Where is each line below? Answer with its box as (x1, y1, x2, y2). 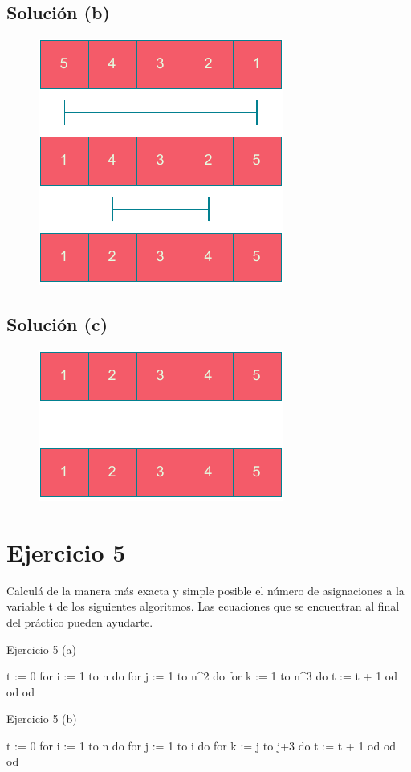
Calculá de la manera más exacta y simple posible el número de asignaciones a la (6, 582, 405, 598)
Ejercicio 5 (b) (6, 710, 77, 727)
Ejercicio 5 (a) (6, 640, 76, 657)
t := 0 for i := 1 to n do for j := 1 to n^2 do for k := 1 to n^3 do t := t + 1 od (6, 668, 398, 684)
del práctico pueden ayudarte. (6, 613, 153, 630)
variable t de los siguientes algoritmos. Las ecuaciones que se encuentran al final (6, 598, 400, 615)
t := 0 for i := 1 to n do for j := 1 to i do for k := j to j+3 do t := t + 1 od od (6, 737, 397, 754)
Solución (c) (6, 312, 108, 337)
